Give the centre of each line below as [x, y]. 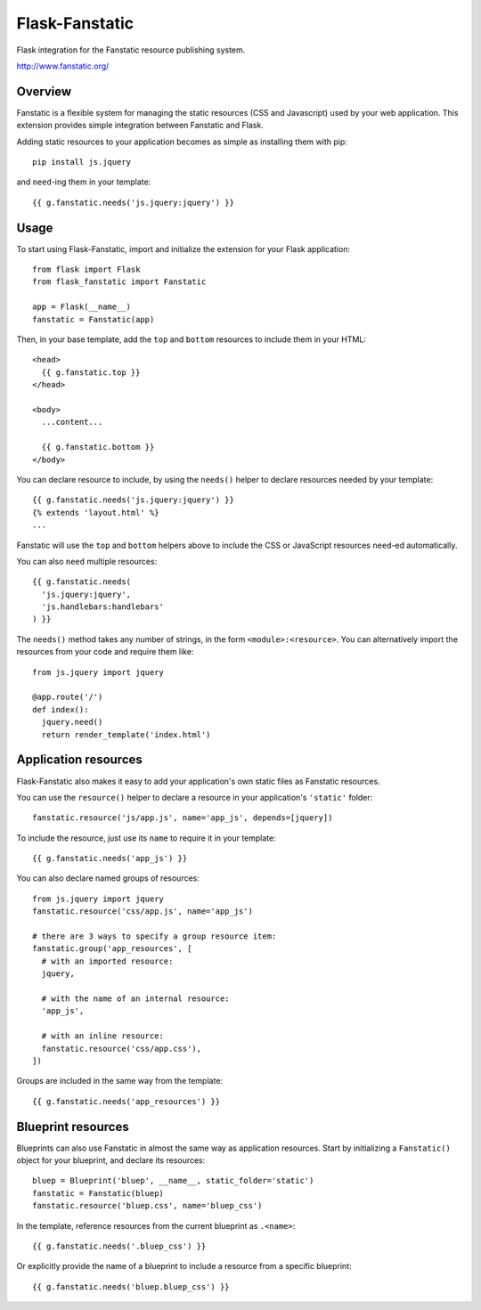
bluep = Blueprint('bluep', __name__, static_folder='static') [173, 1181]
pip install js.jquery [82, 162]
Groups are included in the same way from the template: [119, 1081]
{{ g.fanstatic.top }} [91, 372]
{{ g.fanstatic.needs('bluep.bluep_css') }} [131, 1286]
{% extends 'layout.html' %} [96, 513]
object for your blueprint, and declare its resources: [111, 1160]
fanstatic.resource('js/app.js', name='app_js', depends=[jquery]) [183, 818]
